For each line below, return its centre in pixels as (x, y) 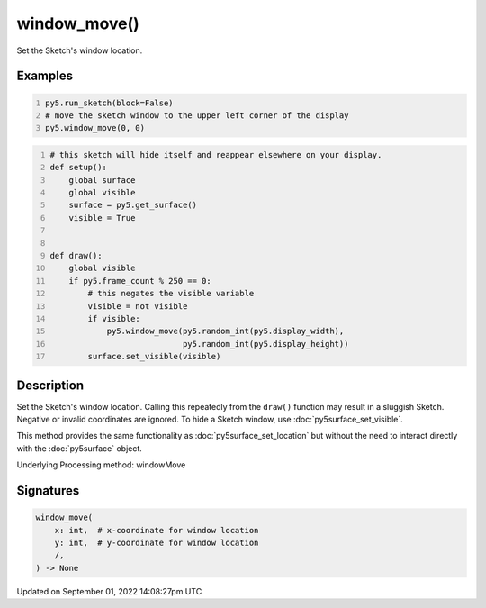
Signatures (48, 491)
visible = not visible (138, 306)
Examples (45, 76)
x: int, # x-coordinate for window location (157, 530)
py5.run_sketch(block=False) (110, 103)
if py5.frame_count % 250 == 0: (140, 281)
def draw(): (76, 256)
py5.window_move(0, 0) (95, 128)
